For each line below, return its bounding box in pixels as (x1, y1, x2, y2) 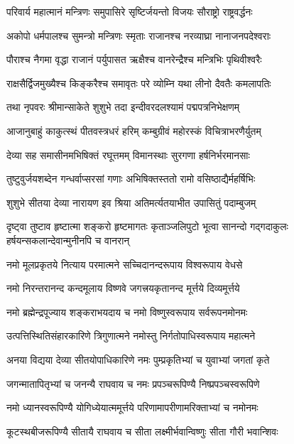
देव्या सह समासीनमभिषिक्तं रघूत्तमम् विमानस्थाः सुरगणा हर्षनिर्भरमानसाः (6, 147, 250, 162)
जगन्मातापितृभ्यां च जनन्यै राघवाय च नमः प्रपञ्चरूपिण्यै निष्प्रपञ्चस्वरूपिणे (6, 376, 260, 391)
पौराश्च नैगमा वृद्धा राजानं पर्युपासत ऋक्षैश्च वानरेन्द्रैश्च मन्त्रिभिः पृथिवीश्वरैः (6, 52, 262, 67)
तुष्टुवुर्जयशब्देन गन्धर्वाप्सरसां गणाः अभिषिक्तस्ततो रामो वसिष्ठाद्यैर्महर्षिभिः (6, 171, 256, 186)
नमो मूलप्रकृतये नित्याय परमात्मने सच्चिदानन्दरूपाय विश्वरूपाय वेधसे (6, 256, 243, 271)
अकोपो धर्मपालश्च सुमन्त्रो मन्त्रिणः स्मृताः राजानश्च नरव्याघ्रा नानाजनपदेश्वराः (6, 28, 271, 43)
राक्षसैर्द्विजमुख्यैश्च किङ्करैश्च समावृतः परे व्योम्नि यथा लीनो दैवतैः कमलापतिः (6, 75, 271, 90)
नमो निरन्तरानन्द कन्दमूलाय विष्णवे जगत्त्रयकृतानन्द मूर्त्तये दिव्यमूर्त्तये (6, 281, 240, 296)
